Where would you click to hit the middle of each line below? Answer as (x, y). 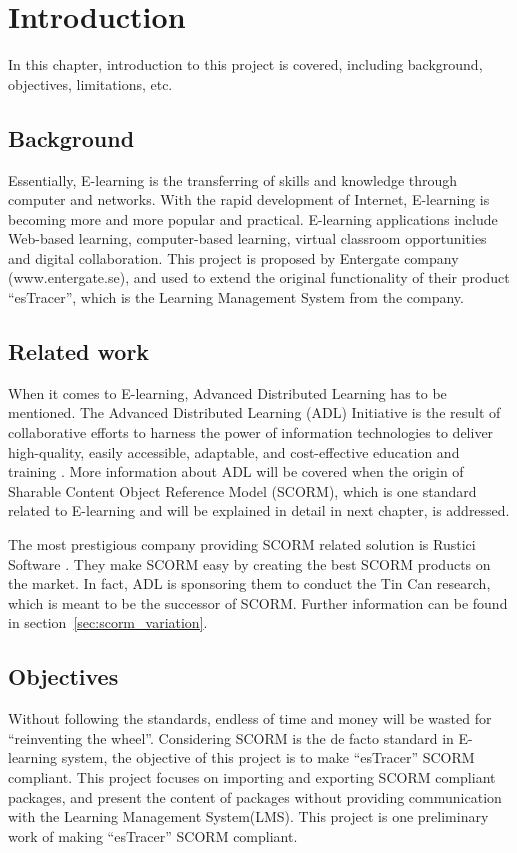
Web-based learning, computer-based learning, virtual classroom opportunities (247, 238)
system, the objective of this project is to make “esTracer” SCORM (268, 757)
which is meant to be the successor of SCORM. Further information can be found (258, 602)
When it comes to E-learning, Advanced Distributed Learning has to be (227, 392)
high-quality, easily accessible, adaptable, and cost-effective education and (234, 451)
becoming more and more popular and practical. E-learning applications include (253, 218)
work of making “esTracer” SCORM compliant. (153, 835)
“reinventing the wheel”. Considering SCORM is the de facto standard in (231, 737)
